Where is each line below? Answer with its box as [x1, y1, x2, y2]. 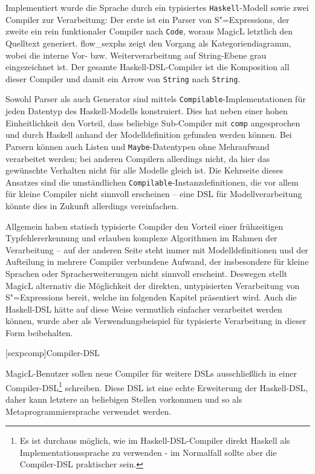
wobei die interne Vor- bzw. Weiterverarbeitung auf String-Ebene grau [5, 48, 267, 61]
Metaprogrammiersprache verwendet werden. [5, 404, 172, 417]
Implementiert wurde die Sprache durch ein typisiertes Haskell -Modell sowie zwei [5, 1, 309, 13]
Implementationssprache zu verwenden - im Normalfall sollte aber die [19, 446, 277, 458]
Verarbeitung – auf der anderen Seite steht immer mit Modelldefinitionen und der [5, 243, 308, 256]
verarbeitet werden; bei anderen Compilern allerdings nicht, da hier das [5, 152, 270, 164]
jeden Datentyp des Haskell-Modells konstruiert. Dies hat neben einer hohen [5, 105, 288, 117]
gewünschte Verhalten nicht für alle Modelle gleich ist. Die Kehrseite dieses [5, 164, 284, 177]
